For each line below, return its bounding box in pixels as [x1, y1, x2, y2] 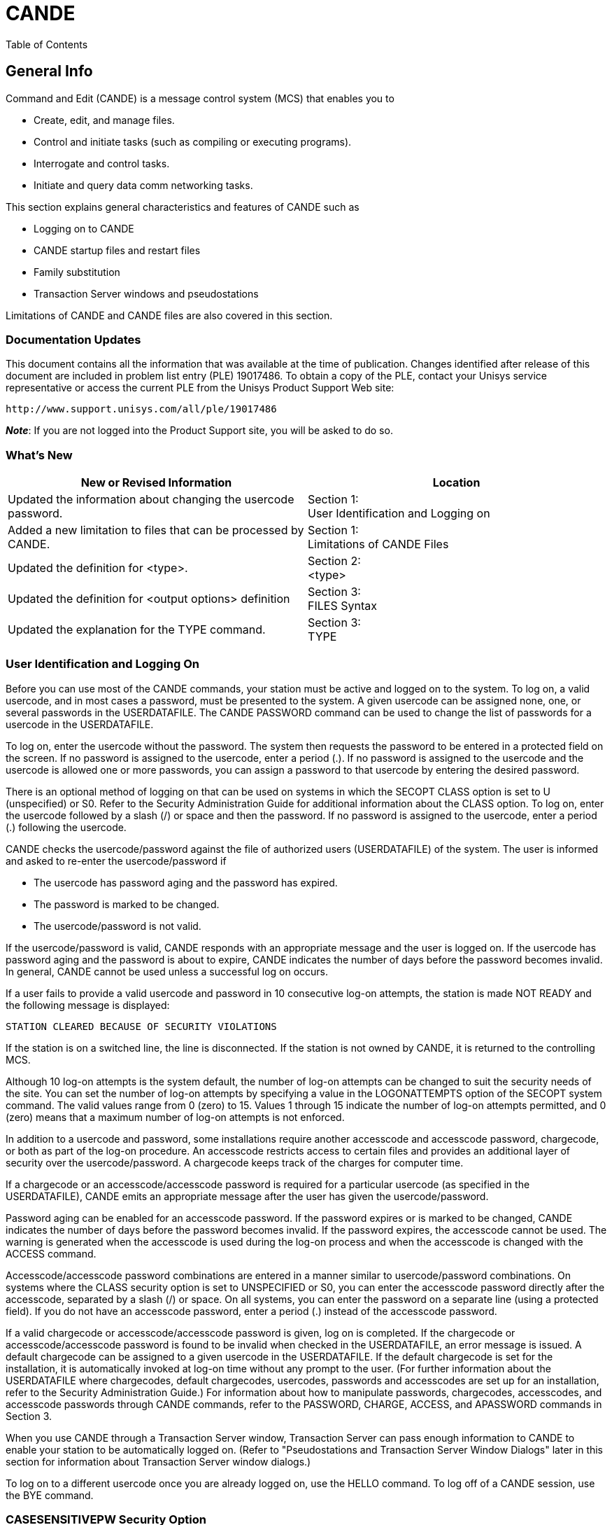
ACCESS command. [6, 1247, 97, 1260]
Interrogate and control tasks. [34, 157, 170, 169]
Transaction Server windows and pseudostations [34, 287, 259, 300]
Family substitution [34, 265, 120, 278]
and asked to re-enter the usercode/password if [6, 854, 227, 867]
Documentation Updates [6, 332, 141, 347]
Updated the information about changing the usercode [8, 492, 294, 507]
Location [432, 475, 481, 490]
